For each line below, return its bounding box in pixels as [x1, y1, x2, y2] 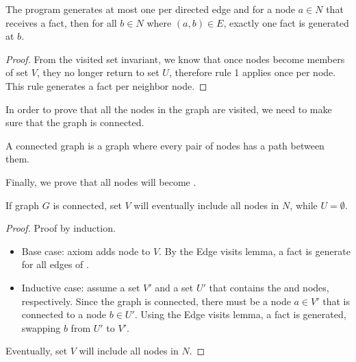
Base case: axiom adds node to [21, 243, 151, 258]
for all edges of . [21, 257, 89, 271]
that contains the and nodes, [209, 280, 329, 294]
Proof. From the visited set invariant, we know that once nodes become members [5, 51, 345, 66]
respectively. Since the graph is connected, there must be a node [21, 293, 291, 308]
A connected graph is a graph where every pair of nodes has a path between [5, 138, 325, 152]
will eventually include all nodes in [133, 197, 279, 212]
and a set [155, 280, 194, 294]
